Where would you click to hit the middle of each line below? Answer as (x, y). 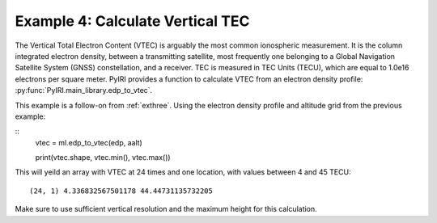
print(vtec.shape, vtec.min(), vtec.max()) (103, 158)
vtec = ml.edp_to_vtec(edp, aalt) (89, 142)
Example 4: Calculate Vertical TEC (132, 21)
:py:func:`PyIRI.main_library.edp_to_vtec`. (84, 90)
